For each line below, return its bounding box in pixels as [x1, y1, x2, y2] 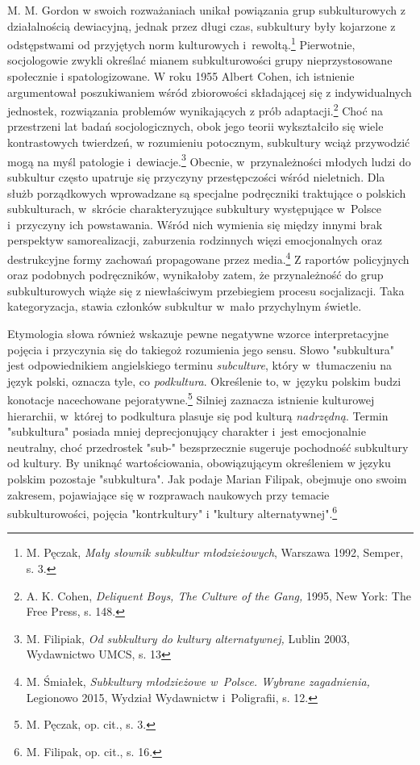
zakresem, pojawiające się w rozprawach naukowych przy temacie [7, 486, 330, 503]
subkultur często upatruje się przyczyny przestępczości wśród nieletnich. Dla [7, 168, 385, 185]
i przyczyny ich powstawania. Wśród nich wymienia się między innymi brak [7, 215, 383, 232]
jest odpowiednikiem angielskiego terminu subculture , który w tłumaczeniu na [7, 357, 393, 374]
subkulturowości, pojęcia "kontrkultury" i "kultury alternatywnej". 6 [7, 503, 338, 521]
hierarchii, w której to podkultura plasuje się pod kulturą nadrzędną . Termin [7, 407, 389, 424]
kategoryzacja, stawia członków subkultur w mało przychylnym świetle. [7, 298, 362, 315]
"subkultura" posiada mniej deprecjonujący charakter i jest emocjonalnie [7, 423, 366, 440]
